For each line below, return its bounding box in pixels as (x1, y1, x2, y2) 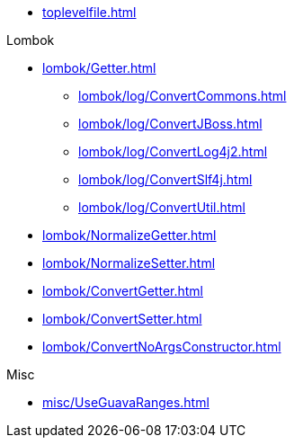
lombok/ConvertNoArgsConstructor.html (42, 339, 281, 354)
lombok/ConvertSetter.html (42, 311, 202, 326)
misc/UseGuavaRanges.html (42, 395, 209, 410)
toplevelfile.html (42, 4, 137, 20)
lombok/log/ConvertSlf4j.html (78, 172, 253, 187)
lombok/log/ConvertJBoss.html (78, 116, 263, 131)
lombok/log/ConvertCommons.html (78, 88, 287, 103)
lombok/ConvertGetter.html (42, 283, 203, 298)
